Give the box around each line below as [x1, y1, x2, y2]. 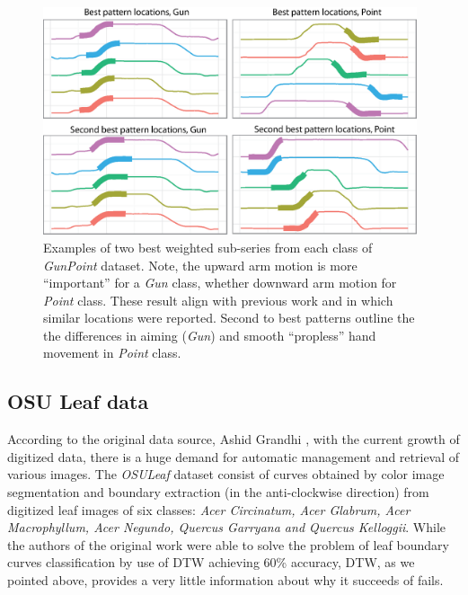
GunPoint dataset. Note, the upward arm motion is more [43, 255, 358, 274]
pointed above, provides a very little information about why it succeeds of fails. [7, 571, 444, 590]
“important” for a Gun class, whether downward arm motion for [43, 273, 397, 292]
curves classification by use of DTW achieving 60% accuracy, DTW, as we [7, 553, 415, 572]
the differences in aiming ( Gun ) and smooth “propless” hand [43, 325, 376, 344]
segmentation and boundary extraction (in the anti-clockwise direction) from [7, 483, 429, 502]
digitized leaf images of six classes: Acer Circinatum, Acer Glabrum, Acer [7, 500, 411, 519]
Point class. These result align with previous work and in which [43, 290, 393, 309]
